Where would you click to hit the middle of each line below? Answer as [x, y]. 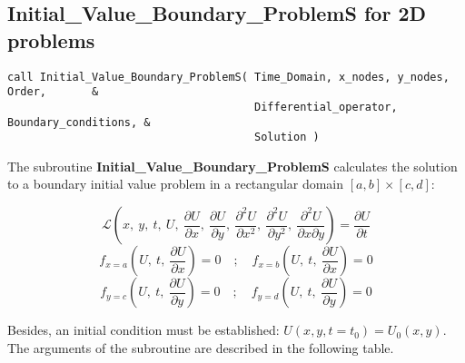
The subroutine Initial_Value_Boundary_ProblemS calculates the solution [232, 166]
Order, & [53, 92]
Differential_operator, [326, 107]
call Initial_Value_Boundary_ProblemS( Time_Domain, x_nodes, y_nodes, [228, 77]
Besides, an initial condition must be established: [143, 330]
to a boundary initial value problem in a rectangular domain [176, 184]
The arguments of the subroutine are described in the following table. [201, 347]
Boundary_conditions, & [79, 122]
